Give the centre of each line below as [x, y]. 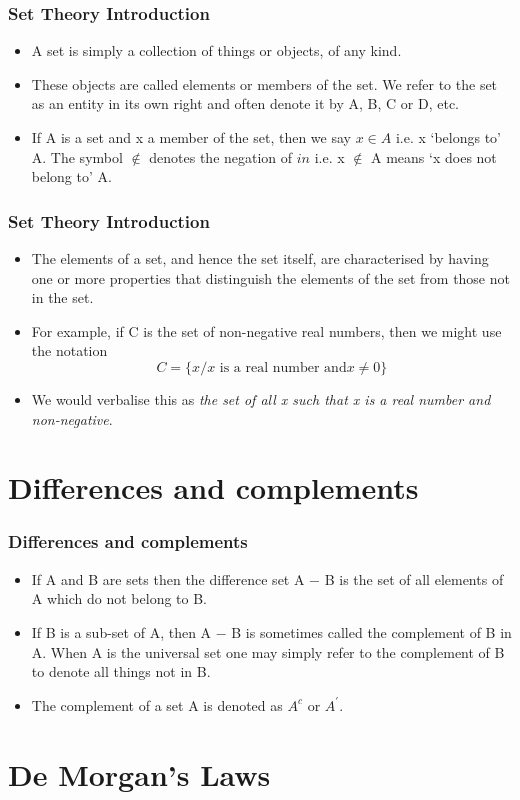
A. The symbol [77, 156]
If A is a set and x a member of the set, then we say [191, 137]
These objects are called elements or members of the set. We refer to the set [264, 83]
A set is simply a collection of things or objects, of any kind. [216, 50]
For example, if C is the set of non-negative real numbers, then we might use [266, 330]
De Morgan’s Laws [139, 773]
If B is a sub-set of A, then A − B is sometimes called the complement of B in [271, 631]
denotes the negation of [221, 156]
